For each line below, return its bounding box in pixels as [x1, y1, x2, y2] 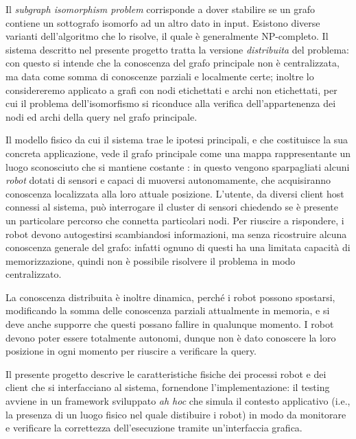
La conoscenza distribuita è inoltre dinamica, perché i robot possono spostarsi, [5, 289, 335, 304]
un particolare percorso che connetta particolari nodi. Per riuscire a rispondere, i [5, 213, 344, 227]
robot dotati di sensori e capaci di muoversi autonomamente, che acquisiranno [5, 173, 331, 187]
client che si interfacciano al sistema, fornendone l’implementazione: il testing [5, 380, 330, 394]
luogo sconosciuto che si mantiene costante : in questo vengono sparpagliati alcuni [5, 159, 350, 174]
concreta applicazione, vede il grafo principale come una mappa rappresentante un [5, 145, 351, 160]
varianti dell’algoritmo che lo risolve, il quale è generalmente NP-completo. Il [5, 29, 329, 43]
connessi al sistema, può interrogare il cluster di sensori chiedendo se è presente [5, 200, 339, 214]
